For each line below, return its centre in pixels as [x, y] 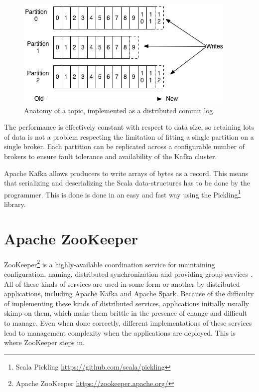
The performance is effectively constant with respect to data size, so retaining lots [129, 127]
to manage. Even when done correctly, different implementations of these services [128, 322]
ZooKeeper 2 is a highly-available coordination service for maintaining [110, 263]
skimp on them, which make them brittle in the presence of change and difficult [126, 313]
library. [15, 204]
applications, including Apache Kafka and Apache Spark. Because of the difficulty [129, 294]
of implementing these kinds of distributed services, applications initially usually [127, 303]
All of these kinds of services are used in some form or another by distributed [122, 284]
